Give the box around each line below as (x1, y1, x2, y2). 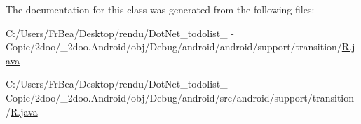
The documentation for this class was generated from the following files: (6, 2, 315, 16)
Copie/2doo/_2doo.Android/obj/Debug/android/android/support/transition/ (6, 39, 342, 54)
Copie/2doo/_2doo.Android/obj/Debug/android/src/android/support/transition (6, 90, 355, 104)
